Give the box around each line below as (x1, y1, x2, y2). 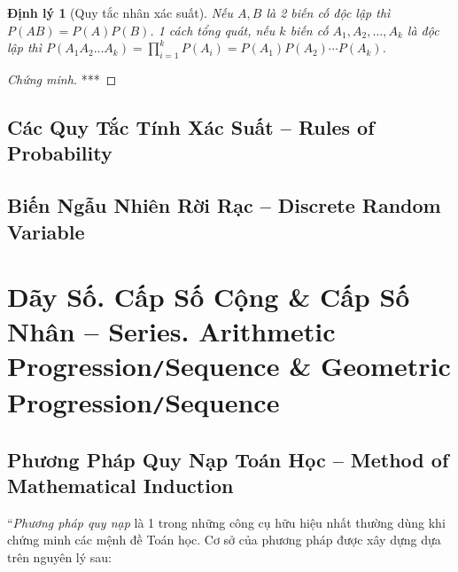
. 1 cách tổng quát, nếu (150, 20, 276, 39)
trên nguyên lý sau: (7, 547, 112, 566)
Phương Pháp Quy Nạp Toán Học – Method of (7, 445, 449, 473)
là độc (407, 20, 439, 39)
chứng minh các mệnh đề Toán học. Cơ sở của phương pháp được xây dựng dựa (7, 530, 441, 549)
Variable (7, 217, 85, 245)
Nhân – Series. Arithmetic (7, 313, 336, 349)
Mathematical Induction (7, 471, 234, 498)
